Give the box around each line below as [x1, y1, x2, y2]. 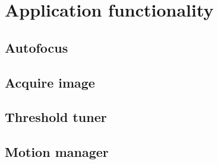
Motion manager [5, 143, 109, 161]
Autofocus [5, 38, 68, 56]
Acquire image [5, 73, 95, 91]
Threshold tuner [5, 108, 107, 126]
